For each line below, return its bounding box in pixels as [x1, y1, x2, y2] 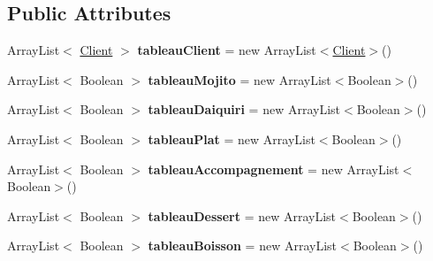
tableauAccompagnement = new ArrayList [148, 159, 399, 178]
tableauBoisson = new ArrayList [148, 236, 338, 255]
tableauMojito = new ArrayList [148, 70, 331, 88]
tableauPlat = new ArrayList [148, 129, 315, 148]
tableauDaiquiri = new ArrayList [148, 100, 340, 119]
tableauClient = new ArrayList [137, 41, 316, 59]
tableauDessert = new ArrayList [148, 206, 337, 225]
